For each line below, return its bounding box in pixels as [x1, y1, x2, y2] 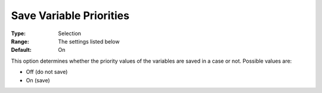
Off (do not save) [26, 69, 68, 76]
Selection [58, 30, 82, 37]
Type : [11, 30, 26, 37]
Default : [11, 46, 32, 54]
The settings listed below [58, 38, 120, 45]
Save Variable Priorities [11, 9, 129, 22]
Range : [11, 38, 29, 45]
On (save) [26, 76, 50, 83]
